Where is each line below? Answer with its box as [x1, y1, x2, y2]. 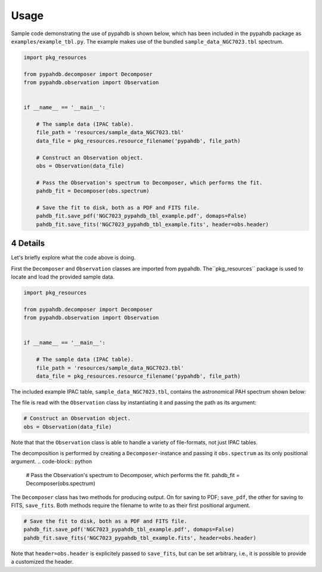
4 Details [11, 239, 45, 249]
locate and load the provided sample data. [11, 273, 115, 280]
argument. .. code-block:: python [11, 458, 92, 465]
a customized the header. [11, 558, 74, 565]
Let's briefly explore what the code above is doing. [11, 254, 136, 261]
